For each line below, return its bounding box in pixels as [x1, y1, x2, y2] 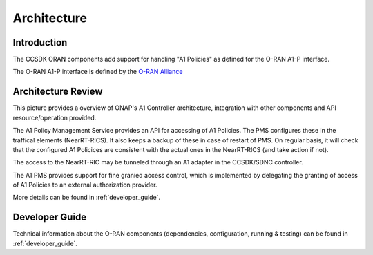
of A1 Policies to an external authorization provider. [12, 180, 157, 189]
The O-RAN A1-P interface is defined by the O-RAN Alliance [12, 68, 183, 76]
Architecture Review [12, 86, 103, 97]
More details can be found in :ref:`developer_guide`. [12, 193, 161, 202]
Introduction [12, 37, 68, 48]
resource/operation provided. [12, 113, 97, 122]
